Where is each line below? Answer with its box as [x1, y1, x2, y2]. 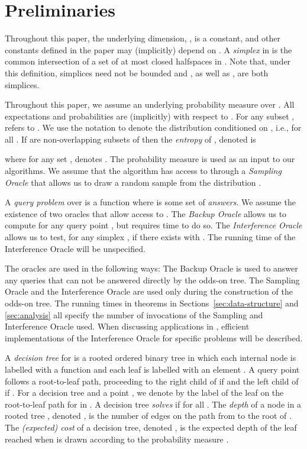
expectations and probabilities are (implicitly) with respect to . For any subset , [5, 109, 295, 122]
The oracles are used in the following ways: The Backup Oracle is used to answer [5, 262, 298, 274]
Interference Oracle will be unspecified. [5, 242, 146, 254]
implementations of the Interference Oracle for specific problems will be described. [5, 331, 303, 344]
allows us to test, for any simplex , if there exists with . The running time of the [5, 231, 296, 243]
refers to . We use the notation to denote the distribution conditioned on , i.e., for [5, 121, 302, 134]
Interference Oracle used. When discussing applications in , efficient [5, 320, 250, 332]
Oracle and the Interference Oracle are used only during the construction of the [5, 285, 293, 298]
